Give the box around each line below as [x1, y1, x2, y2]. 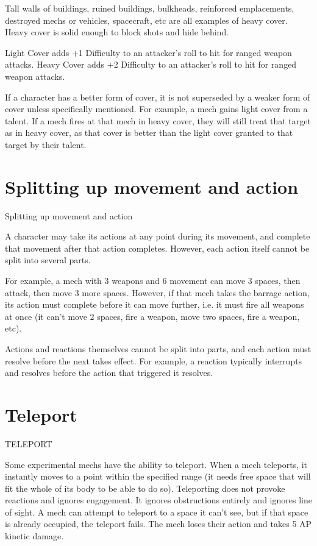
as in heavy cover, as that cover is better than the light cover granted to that [5, 126, 293, 139]
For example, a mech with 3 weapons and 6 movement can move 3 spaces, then [5, 274, 301, 287]
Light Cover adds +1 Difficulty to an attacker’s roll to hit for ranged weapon [5, 46, 292, 58]
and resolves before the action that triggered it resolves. [5, 366, 213, 379]
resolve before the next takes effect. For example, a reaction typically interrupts [5, 354, 302, 367]
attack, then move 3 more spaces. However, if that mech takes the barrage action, [5, 286, 310, 299]
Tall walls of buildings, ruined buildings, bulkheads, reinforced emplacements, [5, 2, 294, 14]
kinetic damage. [5, 530, 64, 542]
